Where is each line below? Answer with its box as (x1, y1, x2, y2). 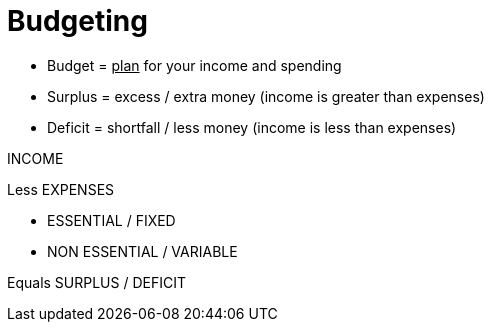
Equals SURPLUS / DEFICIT (7, 273, 186, 291)
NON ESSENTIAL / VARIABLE (47, 242, 238, 260)
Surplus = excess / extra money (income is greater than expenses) (47, 87, 485, 105)
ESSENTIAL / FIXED (47, 211, 176, 229)
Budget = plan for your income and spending (47, 56, 342, 74)
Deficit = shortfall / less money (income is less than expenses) (47, 118, 457, 136)
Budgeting (7, 4, 148, 38)
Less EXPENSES (7, 180, 115, 198)
